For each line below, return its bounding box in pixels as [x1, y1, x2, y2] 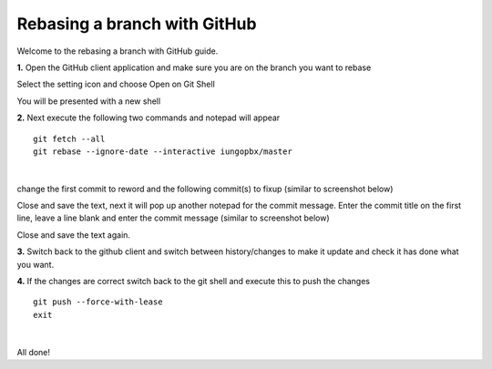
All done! [16, 346, 50, 357]
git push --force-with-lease [33, 297, 163, 307]
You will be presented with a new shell [16, 96, 161, 107]
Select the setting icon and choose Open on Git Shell [16, 78, 216, 90]
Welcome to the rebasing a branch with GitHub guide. [16, 46, 219, 56]
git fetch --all [33, 133, 106, 144]
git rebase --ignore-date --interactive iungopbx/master [33, 146, 293, 157]
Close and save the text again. [16, 229, 131, 241]
